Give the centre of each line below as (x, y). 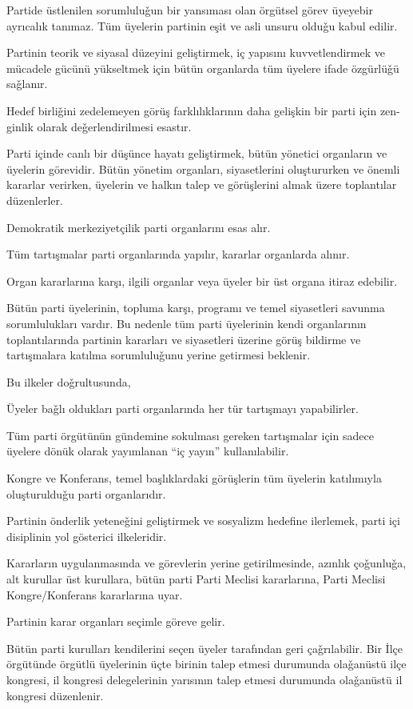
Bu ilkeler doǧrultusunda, (69, 381)
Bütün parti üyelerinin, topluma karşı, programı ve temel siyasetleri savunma (196, 308)
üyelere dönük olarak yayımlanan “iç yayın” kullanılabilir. (148, 451)
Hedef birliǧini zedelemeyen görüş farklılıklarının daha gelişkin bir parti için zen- (203, 110)
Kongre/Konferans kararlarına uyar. (95, 594)
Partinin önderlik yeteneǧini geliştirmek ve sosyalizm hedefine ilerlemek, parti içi (203, 521)
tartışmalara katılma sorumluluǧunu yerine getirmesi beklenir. (159, 355)
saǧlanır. (27, 84)
